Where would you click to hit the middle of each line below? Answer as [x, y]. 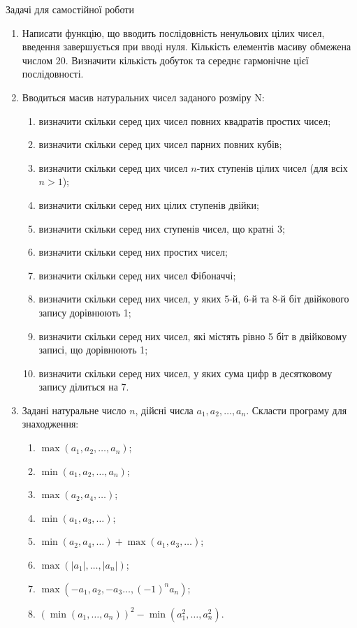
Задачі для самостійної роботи [70, 9]
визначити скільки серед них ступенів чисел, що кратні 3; [162, 228]
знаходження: [50, 424]
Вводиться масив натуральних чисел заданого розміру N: [143, 97]
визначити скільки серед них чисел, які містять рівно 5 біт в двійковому [193, 336]
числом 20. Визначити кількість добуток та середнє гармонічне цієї [165, 60]
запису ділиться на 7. [84, 387]
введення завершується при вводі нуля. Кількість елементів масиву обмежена [187, 46]
